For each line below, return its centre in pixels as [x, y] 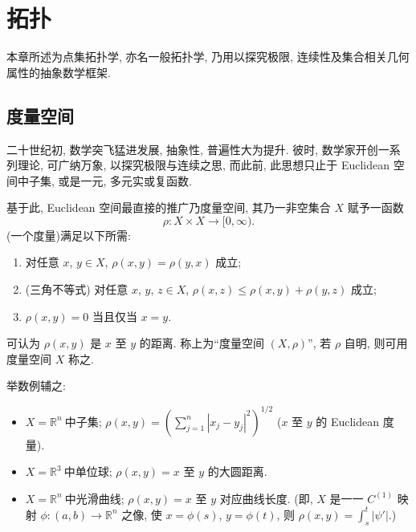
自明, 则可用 [376, 343]
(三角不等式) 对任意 [77, 289]
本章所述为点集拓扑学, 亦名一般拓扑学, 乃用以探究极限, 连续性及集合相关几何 [208, 57]
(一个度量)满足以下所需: [69, 235]
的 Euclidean [348, 421]
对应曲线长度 [253, 500]
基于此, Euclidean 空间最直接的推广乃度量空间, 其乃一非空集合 [169, 207]
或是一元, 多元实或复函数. [125, 180]
